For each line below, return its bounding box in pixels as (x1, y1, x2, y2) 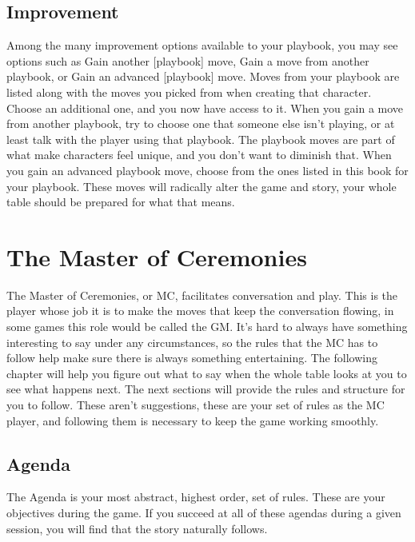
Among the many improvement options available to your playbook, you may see (6, 37, 398, 54)
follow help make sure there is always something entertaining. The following (6, 349, 377, 366)
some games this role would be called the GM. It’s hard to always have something (6, 318, 408, 335)
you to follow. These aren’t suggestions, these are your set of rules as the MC (6, 397, 385, 413)
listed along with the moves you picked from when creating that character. (6, 83, 372, 100)
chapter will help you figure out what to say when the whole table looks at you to (6, 365, 407, 381)
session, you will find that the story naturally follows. (6, 520, 268, 536)
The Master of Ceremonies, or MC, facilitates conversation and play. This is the (6, 286, 398, 303)
